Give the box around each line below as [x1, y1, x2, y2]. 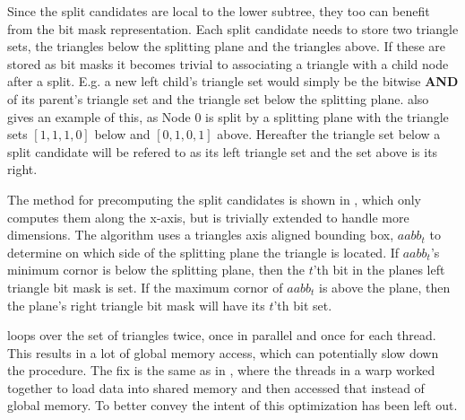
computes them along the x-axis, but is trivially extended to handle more [7, 207, 409, 226]
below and [94, 125, 151, 144]
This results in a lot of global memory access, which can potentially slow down [7, 343, 439, 362]
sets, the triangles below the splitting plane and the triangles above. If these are [7, 37, 446, 56]
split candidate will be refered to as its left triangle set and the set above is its [7, 142, 438, 161]
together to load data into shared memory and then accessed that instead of [7, 378, 425, 397]
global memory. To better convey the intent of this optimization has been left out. [7, 396, 458, 415]
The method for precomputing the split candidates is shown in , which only [7, 189, 422, 208]
